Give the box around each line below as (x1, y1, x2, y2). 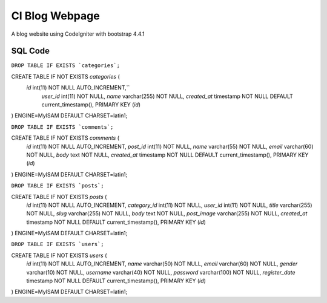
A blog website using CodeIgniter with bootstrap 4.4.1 (11, 30, 145, 37)
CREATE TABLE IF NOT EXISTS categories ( (11, 73, 121, 80)
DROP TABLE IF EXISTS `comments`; (11, 123, 114, 130)
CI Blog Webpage (11, 9, 100, 22)
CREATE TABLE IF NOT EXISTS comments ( (11, 134, 119, 142)
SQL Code (11, 46, 50, 56)
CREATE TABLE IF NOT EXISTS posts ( (11, 193, 107, 200)
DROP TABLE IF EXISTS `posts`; (11, 182, 104, 189)
